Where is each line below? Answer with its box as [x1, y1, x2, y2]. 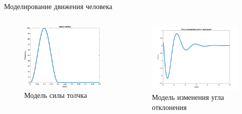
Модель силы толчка [24, 89, 87, 100]
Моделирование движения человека [4, 1, 112, 11]
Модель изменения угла [152, 92, 224, 102]
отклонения [152, 101, 187, 112]
